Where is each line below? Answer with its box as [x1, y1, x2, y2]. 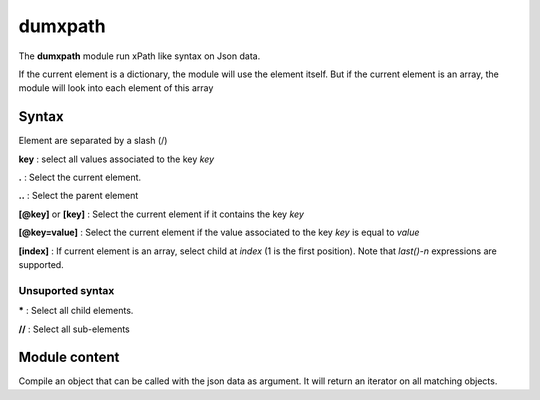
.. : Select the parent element [18, 190, 139, 202]
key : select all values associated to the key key [18, 153, 215, 165]
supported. [18, 258, 64, 270]
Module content [18, 349, 120, 366]
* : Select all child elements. [18, 305, 134, 317]
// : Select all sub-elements [18, 323, 130, 335]
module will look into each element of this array [18, 82, 214, 94]
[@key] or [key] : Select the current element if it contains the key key [18, 208, 305, 220]
